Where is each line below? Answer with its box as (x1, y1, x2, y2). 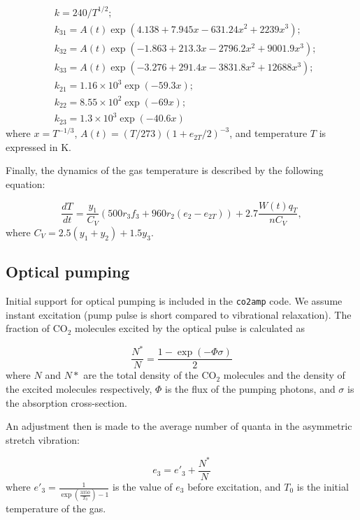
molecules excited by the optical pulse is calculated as (75, 321, 305, 335)
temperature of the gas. (6, 501, 106, 516)
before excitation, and (187, 479, 281, 494)
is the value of (112, 479, 173, 494)
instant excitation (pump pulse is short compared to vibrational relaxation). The (6, 307, 352, 322)
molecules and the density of (223, 368, 345, 382)
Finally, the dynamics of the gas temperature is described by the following (6, 163, 324, 178)
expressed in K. (6, 139, 71, 154)
